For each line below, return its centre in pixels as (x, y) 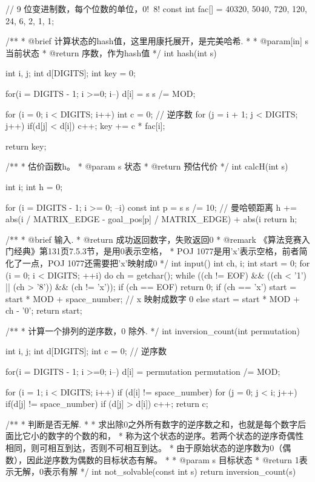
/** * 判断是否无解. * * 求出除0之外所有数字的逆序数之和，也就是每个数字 (152, 424)
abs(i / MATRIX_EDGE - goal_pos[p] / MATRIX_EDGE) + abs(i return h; (151, 219)
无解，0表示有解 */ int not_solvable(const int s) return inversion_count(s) (155, 471)
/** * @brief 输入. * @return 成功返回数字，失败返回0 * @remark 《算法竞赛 (154, 239)
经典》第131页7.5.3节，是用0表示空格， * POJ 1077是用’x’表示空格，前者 (156, 251)
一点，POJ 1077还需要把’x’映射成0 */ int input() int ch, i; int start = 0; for (166, 262)
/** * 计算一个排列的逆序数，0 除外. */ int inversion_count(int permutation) (153, 330)
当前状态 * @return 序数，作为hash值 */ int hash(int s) (111, 52)
